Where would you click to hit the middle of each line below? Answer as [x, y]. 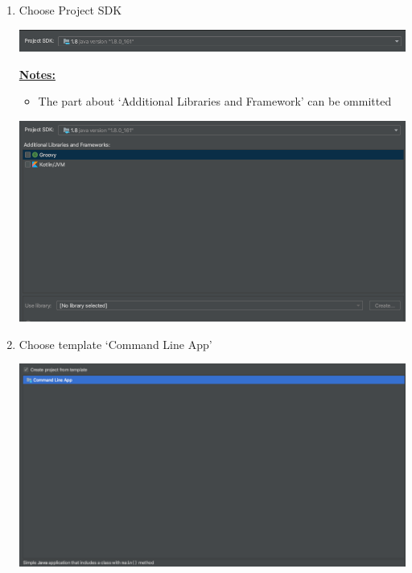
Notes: [37, 74]
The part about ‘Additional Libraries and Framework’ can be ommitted [215, 101]
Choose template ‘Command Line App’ [115, 344]
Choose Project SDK [70, 10]
